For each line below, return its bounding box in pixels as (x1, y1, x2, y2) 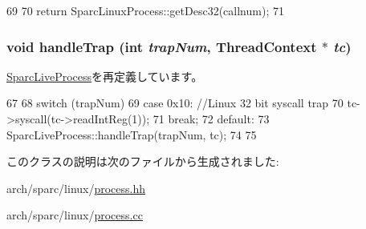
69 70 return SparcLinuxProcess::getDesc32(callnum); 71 (6, 2, 284, 18)
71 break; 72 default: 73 (152, 110, 270, 127)
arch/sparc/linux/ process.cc (6, 207, 143, 223)
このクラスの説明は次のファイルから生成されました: (6, 153, 279, 170)
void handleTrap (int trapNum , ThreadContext (6, 36, 317, 56)
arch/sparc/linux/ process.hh (6, 179, 146, 196)
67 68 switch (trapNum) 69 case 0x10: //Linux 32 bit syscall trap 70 (6, 94, 344, 111)
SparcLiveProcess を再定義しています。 (6, 67, 203, 84)
